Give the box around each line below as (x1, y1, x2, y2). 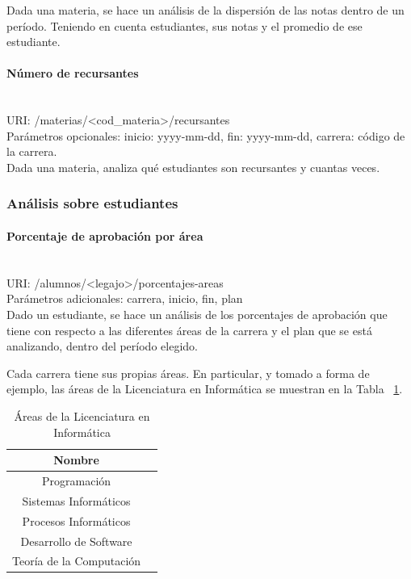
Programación (42, 472, 111, 489)
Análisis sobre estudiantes (6, 193, 178, 213)
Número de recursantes (6, 65, 139, 82)
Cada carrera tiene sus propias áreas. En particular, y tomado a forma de (6, 364, 370, 381)
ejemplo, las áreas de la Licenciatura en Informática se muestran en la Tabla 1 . (6, 380, 403, 397)
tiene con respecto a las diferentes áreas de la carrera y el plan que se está (6, 321, 372, 338)
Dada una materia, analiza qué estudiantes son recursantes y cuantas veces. (6, 158, 380, 175)
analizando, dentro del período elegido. (6, 338, 198, 355)
